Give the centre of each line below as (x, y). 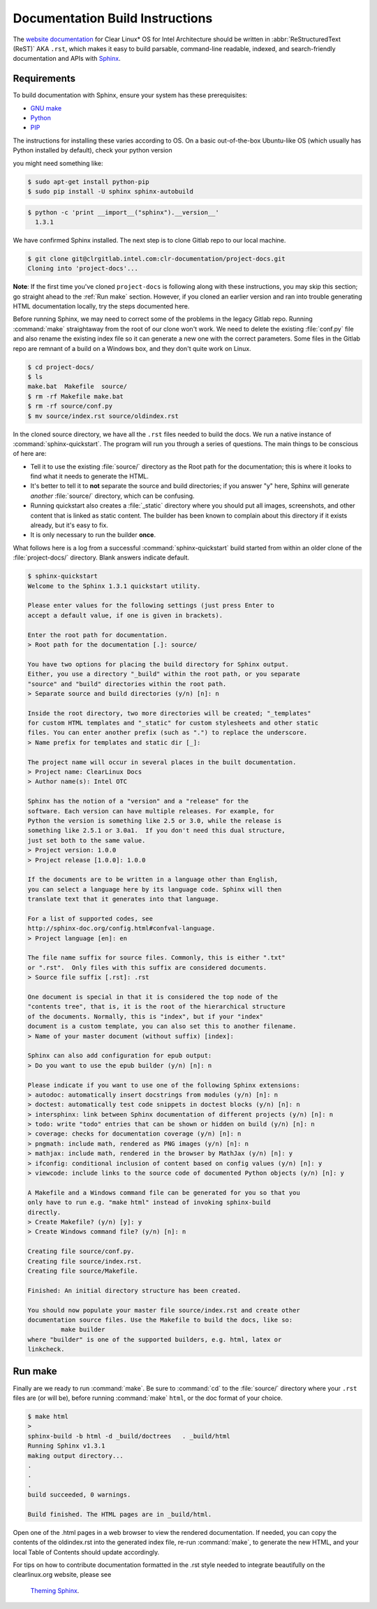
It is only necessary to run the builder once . (93, 535)
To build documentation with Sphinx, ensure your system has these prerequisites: (130, 95)
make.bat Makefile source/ (77, 387)
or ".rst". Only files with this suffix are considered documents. (147, 967)
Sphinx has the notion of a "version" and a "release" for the (138, 801)
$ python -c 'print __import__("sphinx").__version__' (123, 212)
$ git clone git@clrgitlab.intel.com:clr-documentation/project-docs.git (156, 258)
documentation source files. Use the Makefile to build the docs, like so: (160, 1320)
